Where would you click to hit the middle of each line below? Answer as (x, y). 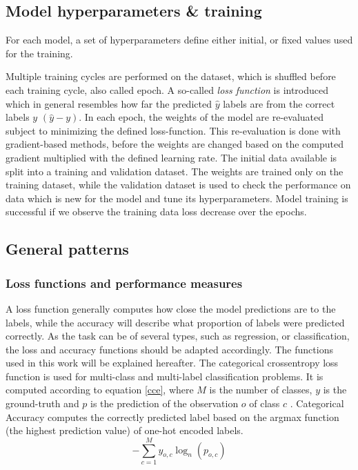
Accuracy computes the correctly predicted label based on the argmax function (172, 417)
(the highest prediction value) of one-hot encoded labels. (125, 430)
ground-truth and (42, 403)
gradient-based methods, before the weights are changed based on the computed (175, 144)
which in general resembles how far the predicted (109, 103)
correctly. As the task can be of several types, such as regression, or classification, (178, 336)
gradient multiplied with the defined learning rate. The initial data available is (171, 157)
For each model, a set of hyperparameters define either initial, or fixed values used (179, 40)
